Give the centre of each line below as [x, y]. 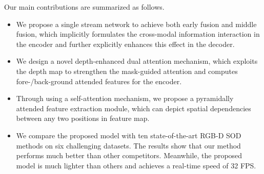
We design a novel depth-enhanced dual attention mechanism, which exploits [137, 61]
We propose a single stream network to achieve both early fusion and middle [136, 24]
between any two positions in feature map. [83, 118]
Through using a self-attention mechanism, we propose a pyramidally [125, 98]
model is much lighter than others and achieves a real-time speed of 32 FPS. [136, 165]
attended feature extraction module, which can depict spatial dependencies [134, 108]
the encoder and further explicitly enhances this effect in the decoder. [125, 44]
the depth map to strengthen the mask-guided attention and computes [127, 71]
